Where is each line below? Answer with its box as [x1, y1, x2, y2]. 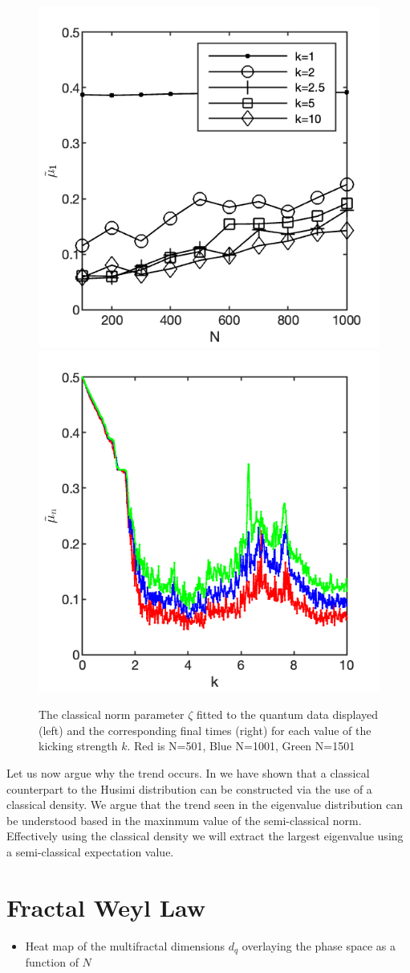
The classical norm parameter [39, 706, 185, 723]
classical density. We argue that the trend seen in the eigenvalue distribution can [6, 796, 404, 813]
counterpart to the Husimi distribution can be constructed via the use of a [6, 780, 372, 797]
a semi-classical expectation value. [6, 843, 174, 860]
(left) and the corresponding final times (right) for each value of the [39, 721, 371, 738]
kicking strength [39, 737, 118, 754]
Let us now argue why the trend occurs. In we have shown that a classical [6, 764, 370, 781]
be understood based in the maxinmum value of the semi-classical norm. [6, 811, 362, 828]
